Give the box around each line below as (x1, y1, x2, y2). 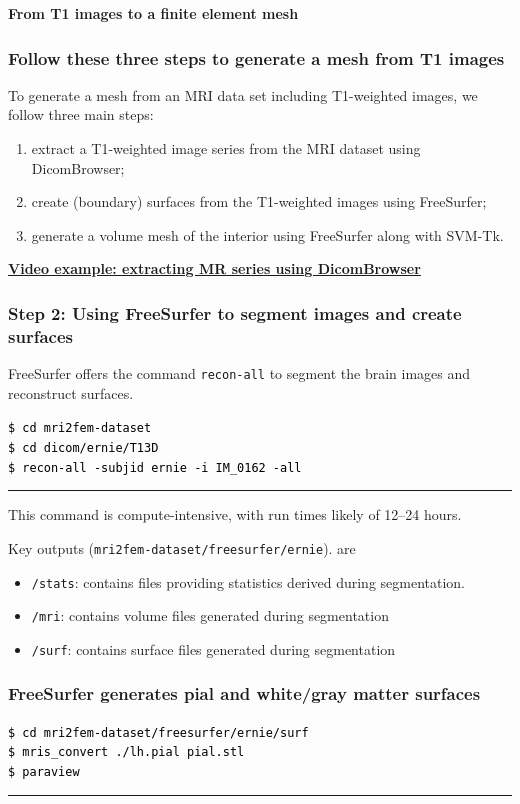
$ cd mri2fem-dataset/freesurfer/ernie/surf (8, 725, 309, 740)
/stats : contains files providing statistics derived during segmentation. (31, 571, 466, 592)
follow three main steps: (8, 104, 154, 125)
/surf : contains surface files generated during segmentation (31, 638, 396, 659)
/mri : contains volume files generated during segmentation (31, 605, 389, 626)
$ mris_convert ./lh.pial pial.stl (8, 745, 245, 760)
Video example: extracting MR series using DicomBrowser (8, 258, 421, 279)
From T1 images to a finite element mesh (8, 3, 299, 23)
